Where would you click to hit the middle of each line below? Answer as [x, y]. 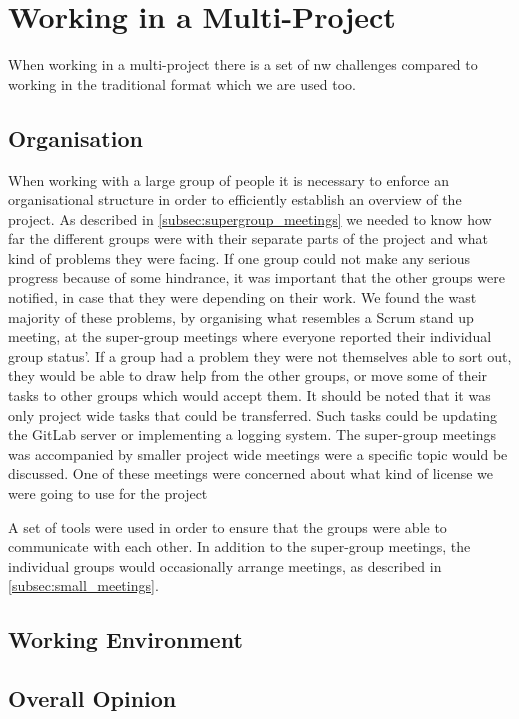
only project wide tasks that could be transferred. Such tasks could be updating [253, 414]
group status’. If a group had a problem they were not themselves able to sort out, [260, 355]
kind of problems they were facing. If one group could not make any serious [239, 257]
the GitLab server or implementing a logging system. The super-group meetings [252, 434]
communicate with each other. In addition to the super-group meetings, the [239, 546]
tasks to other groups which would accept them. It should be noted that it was [249, 395]
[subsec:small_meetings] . [83, 585]
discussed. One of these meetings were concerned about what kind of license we [251, 473]
